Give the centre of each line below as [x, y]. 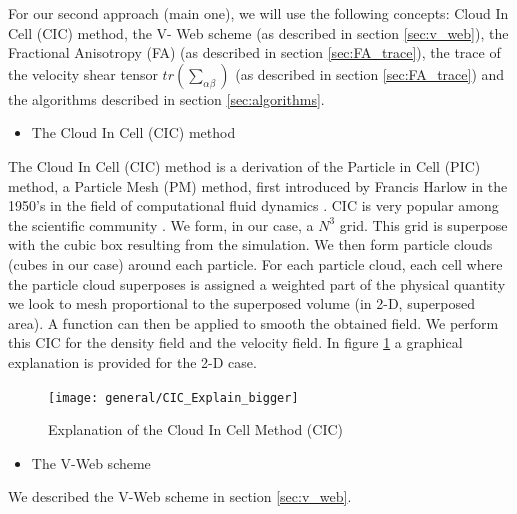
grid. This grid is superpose [423, 224]
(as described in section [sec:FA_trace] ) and [370, 73]
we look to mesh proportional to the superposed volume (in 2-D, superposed [242, 303]
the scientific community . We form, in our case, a [161, 224]
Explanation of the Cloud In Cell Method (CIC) [196, 429]
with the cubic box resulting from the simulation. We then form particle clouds [250, 244]
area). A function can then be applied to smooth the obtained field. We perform [253, 322]
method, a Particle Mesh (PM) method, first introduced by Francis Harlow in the [258, 185]
